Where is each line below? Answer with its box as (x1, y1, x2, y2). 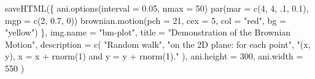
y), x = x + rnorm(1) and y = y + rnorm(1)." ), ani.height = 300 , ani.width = (5, 50, 303, 62)
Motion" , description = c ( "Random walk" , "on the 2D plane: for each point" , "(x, (5, 37, 311, 50)
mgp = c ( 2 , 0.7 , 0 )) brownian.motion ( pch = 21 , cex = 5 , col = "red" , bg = (5, 13, 286, 26)
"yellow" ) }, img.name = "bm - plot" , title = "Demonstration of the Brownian (5, 26, 291, 39)
